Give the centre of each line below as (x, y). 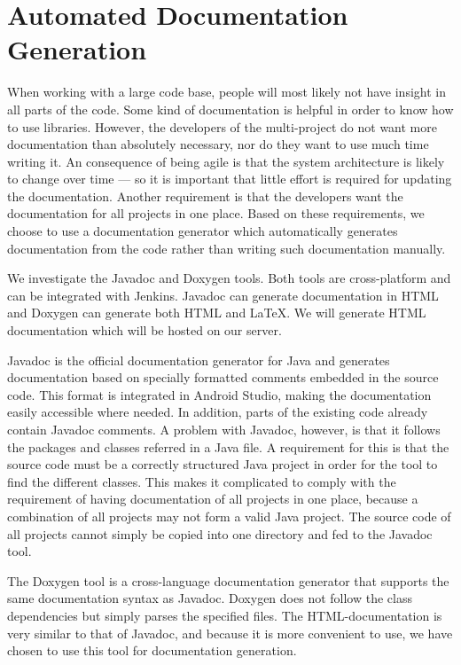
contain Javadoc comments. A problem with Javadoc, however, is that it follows (224, 429)
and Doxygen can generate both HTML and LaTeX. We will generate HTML (217, 313)
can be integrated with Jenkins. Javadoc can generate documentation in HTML (223, 295)
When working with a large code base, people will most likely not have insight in (227, 92)
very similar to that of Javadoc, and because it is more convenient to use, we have (230, 633)
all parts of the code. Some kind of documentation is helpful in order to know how (230, 109)
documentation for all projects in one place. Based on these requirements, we (216, 213)
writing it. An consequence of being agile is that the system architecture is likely (226, 161)
